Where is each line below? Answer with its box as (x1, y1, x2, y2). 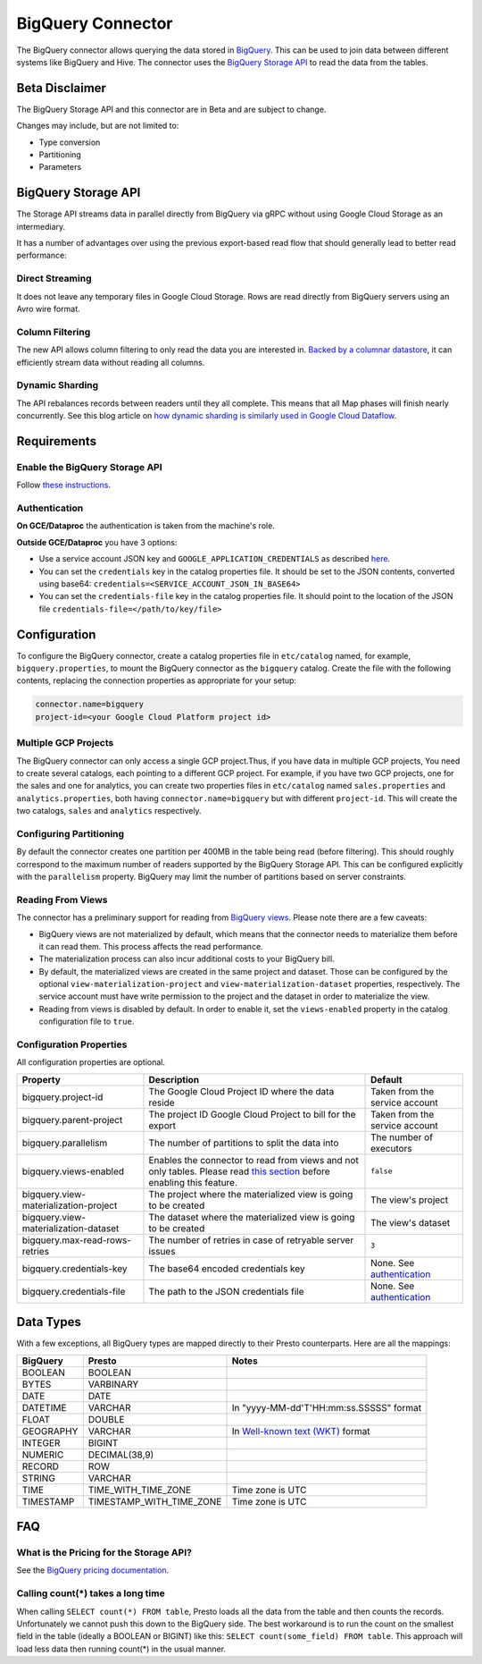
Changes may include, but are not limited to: (16, 121, 179, 131)
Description (148, 1073, 200, 1085)
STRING (21, 1472, 55, 1484)
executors (370, 1142, 412, 1154)
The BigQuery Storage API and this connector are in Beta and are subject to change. (16, 104, 327, 114)
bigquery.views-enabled (21, 1165, 125, 1178)
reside (148, 1096, 175, 1109)
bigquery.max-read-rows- (21, 1234, 132, 1246)
